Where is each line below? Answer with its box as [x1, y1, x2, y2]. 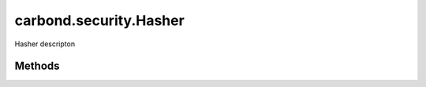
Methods [14, 60, 60, 73]
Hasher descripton [14, 39, 75, 49]
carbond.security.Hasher [14, 12, 185, 29]
